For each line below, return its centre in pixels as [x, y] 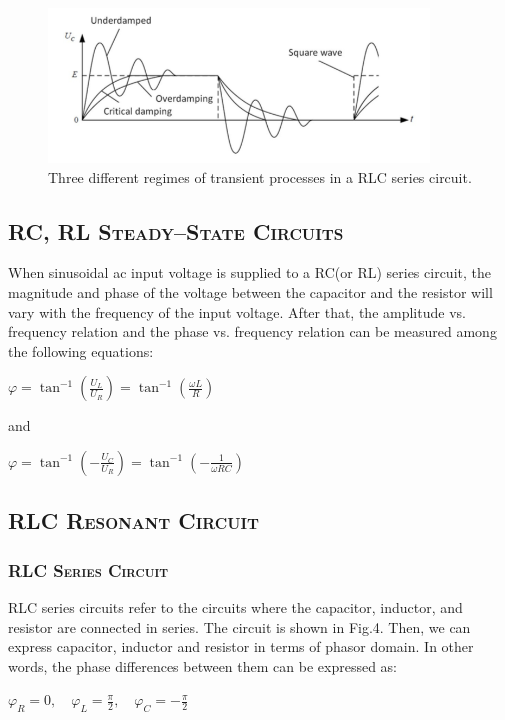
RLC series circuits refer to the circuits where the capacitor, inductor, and [235, 606]
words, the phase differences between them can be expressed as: [203, 665]
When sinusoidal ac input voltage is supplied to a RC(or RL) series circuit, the [249, 272]
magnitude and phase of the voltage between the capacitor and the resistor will [250, 292]
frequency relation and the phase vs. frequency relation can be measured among [252, 331]
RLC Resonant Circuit [133, 520]
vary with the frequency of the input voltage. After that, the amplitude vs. [237, 311]
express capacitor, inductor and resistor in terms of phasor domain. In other [241, 646]
